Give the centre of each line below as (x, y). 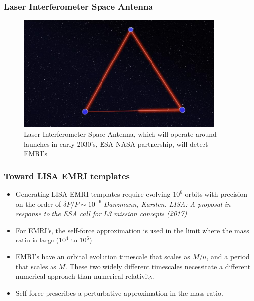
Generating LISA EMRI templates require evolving (93, 194)
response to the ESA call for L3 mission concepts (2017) (101, 213)
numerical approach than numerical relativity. (85, 276)
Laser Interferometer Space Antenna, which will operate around (120, 134)
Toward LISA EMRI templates (67, 175)
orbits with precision (216, 194)
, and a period (228, 257)
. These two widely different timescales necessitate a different (158, 266)
